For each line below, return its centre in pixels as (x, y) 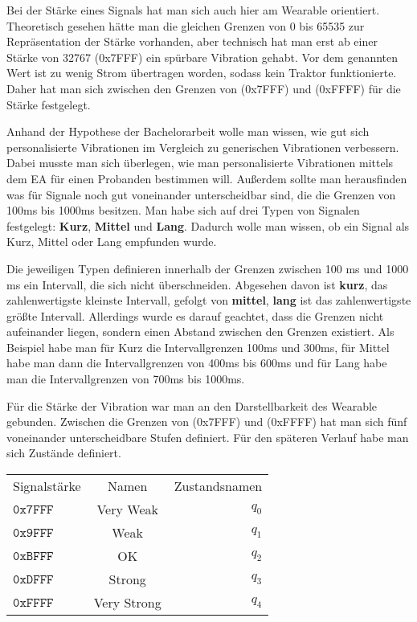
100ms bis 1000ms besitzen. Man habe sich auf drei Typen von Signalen (183, 210)
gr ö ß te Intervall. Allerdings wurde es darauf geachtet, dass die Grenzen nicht (195, 315)
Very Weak (127, 509)
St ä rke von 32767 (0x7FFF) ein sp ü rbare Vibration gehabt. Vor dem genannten (202, 57)
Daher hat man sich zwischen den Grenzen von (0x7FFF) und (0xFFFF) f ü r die (204, 88)
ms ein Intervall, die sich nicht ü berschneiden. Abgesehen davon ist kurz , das (197, 284)
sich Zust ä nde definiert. (64, 453)
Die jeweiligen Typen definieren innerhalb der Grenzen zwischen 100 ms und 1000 (208, 268)
